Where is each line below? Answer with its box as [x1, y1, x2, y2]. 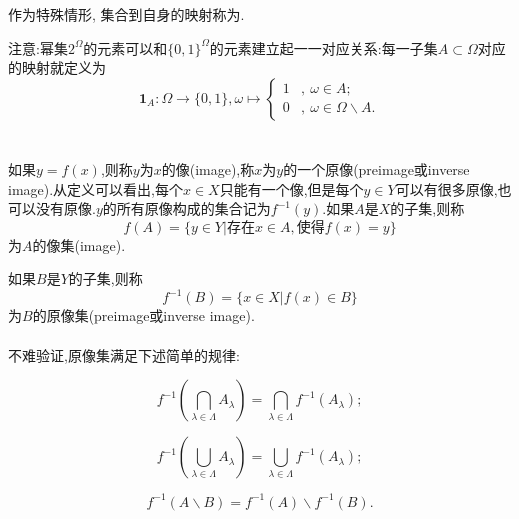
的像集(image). [32, 234, 126, 255]
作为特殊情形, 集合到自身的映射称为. [8, 4, 245, 24]
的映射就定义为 [8, 57, 106, 78]
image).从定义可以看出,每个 [8, 178, 183, 199]
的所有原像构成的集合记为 [102, 198, 271, 219]
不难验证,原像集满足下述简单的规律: [8, 344, 240, 365]
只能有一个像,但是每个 [219, 178, 364, 199]
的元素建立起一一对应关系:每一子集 [209, 37, 438, 58]
